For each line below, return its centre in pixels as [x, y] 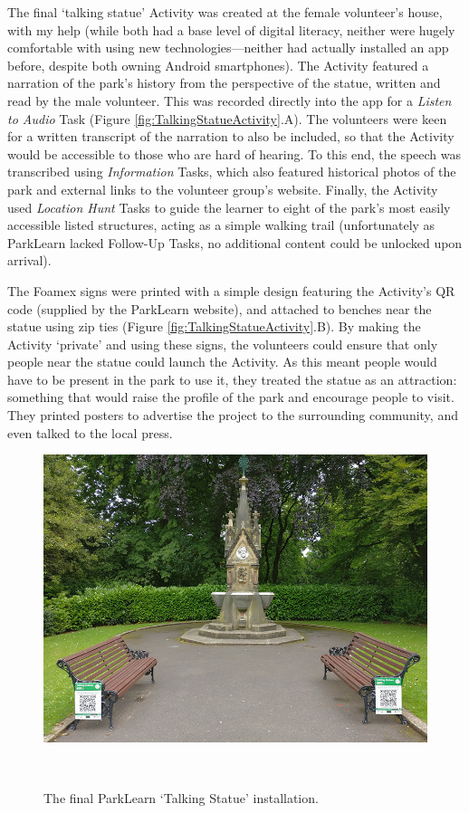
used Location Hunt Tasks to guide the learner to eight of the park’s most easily [229, 207]
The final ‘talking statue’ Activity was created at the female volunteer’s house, [225, 12]
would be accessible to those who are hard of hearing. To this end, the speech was [234, 153]
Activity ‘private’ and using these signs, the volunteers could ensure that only [223, 344]
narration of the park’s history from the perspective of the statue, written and [224, 83]
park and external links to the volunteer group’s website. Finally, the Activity [223, 189]
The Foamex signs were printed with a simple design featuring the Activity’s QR [231, 290]
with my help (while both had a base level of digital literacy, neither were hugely [231, 29]
